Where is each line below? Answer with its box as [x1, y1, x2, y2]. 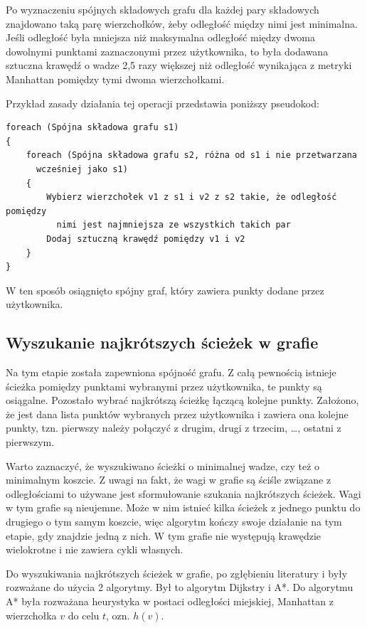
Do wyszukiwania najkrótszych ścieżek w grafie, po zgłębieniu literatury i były [6, 565, 348, 580]
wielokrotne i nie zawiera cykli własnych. [6, 542, 183, 557]
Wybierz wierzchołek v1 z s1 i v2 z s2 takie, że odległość [46, 192, 337, 203]
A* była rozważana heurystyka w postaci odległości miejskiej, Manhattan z [6, 593, 334, 608]
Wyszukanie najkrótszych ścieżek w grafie [6, 331, 319, 353]
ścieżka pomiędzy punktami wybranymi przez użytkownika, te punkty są [6, 378, 322, 393]
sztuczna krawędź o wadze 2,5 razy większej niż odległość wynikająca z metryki [6, 58, 352, 73]
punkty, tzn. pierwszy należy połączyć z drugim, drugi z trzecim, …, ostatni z [6, 420, 341, 435]
